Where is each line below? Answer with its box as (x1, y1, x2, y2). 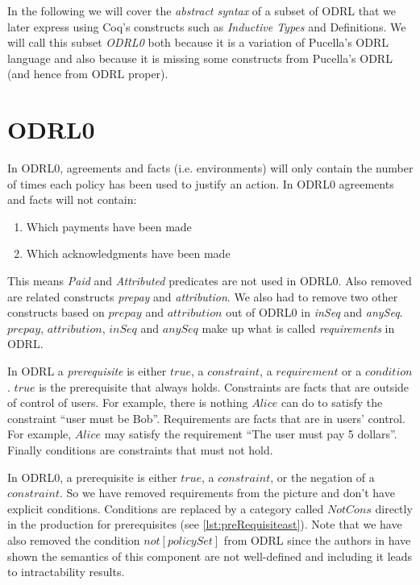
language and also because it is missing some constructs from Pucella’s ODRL (7, 49, 393, 66)
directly (375, 500, 413, 517)
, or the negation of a (270, 468, 375, 485)
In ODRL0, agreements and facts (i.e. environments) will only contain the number (7, 160, 414, 176)
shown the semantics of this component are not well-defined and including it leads (7, 547, 413, 564)
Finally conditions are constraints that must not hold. (7, 442, 273, 458)
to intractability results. (7, 563, 125, 580)
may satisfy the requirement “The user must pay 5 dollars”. (104, 425, 397, 442)
